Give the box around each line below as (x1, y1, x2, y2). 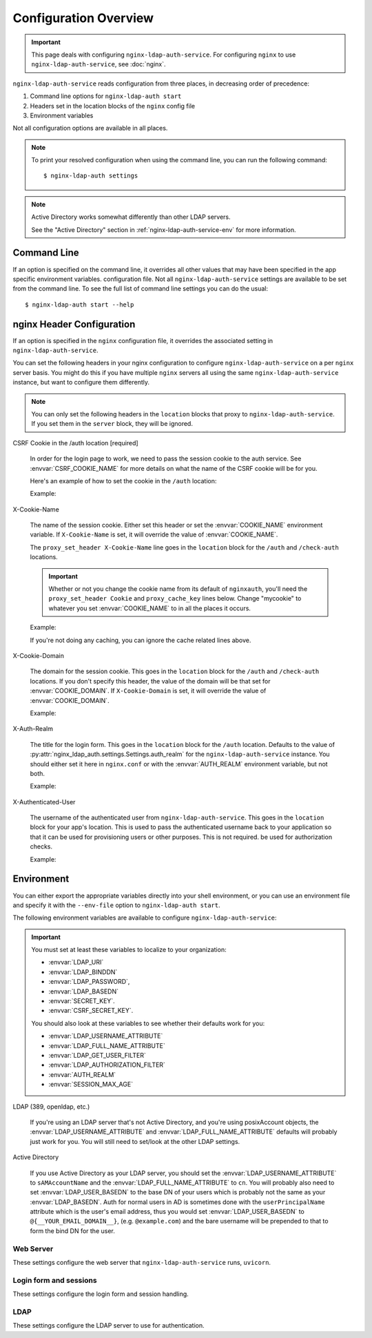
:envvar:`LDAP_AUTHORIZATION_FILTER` (48, 1060, 165, 1069)
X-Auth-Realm (12, 725, 53, 733)
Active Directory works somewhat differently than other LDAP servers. (31, 213, 231, 221)
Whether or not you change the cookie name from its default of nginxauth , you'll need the (48, 585, 308, 593)
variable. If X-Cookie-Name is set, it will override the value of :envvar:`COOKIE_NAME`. (30, 530, 278, 539)
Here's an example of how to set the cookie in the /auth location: (30, 476, 217, 485)
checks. (30, 842, 53, 851)
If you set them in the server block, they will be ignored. (31, 420, 193, 428)
